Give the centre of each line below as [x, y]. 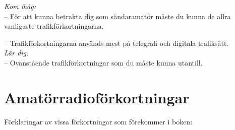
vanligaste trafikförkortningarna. [54, 26]
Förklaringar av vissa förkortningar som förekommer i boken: [98, 121]
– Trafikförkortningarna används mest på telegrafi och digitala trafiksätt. [116, 43]
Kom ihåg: [20, 6]
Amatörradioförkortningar [97, 97]
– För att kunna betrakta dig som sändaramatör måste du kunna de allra [117, 16]
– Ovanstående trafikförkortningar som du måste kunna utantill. [103, 62]
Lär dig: [16, 53]
